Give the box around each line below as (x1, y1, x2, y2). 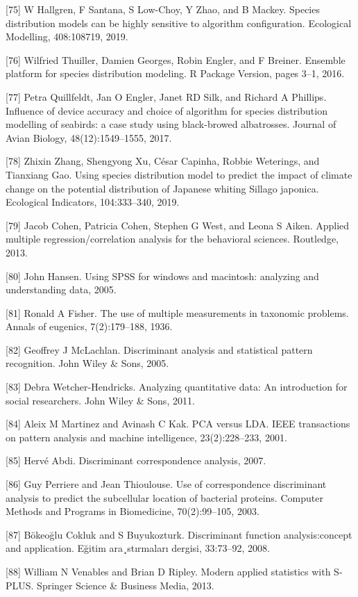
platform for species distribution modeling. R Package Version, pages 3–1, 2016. (6, 66, 345, 81)
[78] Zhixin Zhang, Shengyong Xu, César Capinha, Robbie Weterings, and (6, 154, 320, 168)
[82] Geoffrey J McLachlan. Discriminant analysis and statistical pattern (6, 342, 313, 357)
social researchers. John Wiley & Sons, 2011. (6, 393, 195, 407)
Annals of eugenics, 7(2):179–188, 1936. (6, 319, 173, 334)
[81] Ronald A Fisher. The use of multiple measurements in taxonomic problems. (6, 305, 349, 320)
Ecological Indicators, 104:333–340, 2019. (6, 195, 180, 209)
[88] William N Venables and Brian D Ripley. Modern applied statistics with (6, 564, 331, 578)
